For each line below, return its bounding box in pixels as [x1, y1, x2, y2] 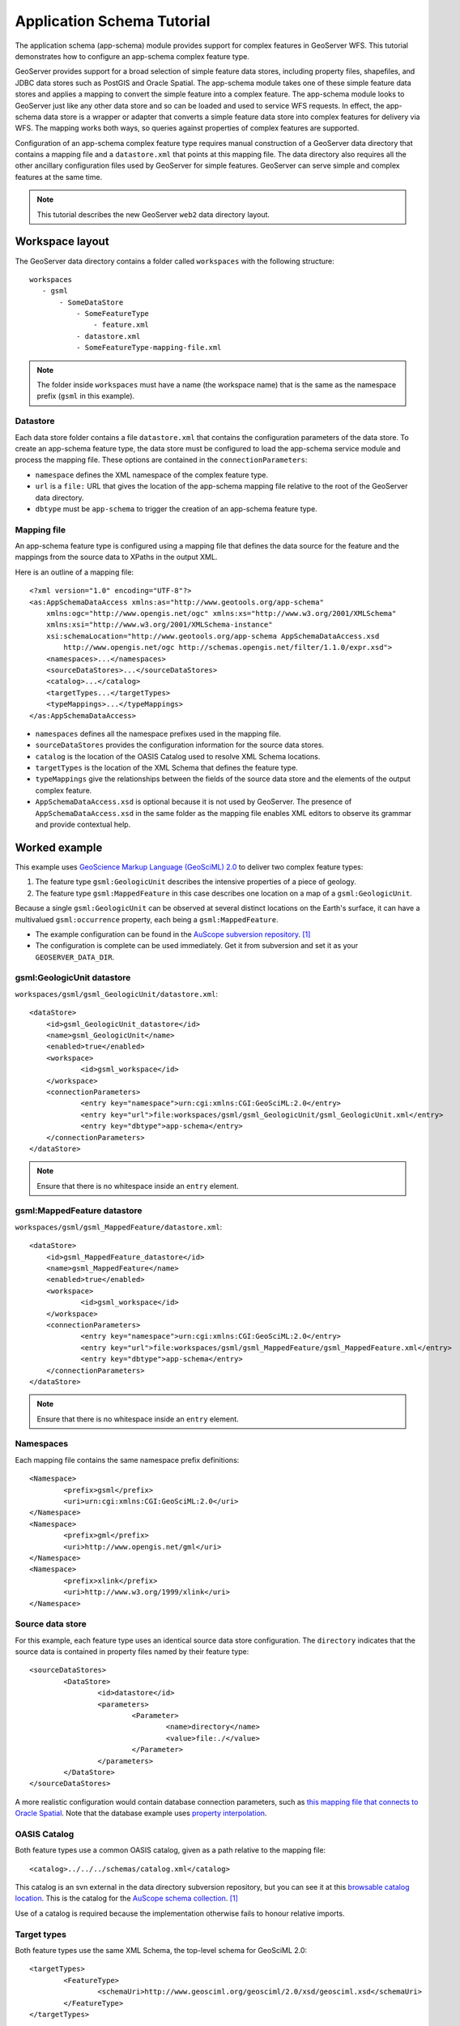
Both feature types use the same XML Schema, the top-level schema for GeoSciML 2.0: [15, 1945, 308, 1955]
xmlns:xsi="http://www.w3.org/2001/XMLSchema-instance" [45, 620, 273, 630]
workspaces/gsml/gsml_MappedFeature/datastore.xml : [15, 1222, 223, 1232]
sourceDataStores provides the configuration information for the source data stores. [35, 740, 324, 750]
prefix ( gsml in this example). [36, 391, 135, 401]
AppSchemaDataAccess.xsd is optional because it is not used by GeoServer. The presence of [35, 797, 352, 806]
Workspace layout [15, 235, 109, 249]
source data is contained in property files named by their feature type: [15, 1647, 249, 1656]
